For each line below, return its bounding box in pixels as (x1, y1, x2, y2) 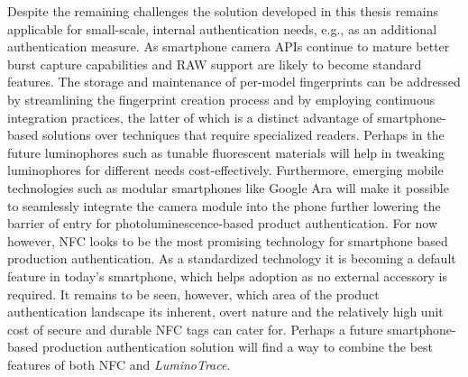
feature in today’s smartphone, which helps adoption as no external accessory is (7, 266, 447, 285)
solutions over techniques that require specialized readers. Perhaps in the (41, 125, 445, 144)
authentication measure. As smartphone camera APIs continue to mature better (7, 37, 450, 56)
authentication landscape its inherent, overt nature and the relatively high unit (7, 302, 444, 321)
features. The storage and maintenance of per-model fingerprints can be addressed (7, 72, 461, 91)
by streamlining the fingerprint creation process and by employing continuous (7, 89, 436, 108)
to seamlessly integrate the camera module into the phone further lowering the (7, 196, 441, 215)
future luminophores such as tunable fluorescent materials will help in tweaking (7, 143, 445, 161)
